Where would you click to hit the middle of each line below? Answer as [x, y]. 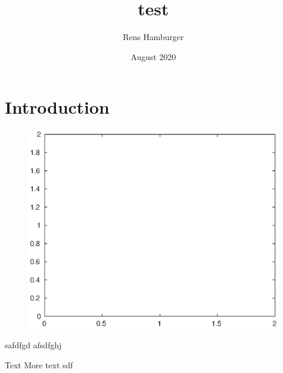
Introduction [57, 107]
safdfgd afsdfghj [33, 344]
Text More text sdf [39, 364]
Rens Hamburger [153, 37]
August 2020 [153, 56]
